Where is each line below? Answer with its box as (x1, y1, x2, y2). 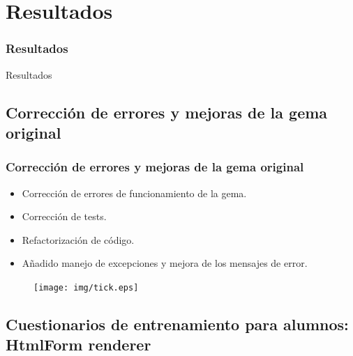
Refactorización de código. (22, 232, 135, 247)
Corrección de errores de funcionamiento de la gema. (22, 185, 247, 200)
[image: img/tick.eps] (33, 282, 139, 293)
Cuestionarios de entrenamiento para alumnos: (6, 314, 349, 334)
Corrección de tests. (22, 209, 107, 224)
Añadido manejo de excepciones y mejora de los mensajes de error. (22, 256, 308, 270)
